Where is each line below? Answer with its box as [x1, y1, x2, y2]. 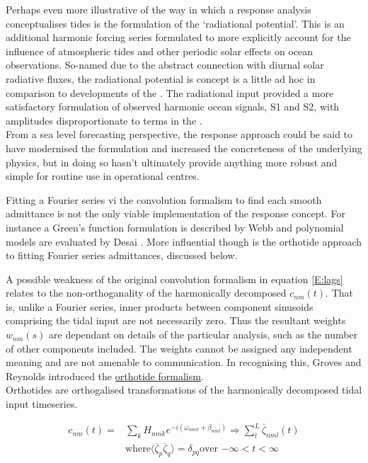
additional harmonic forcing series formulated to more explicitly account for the [6, 30, 351, 45]
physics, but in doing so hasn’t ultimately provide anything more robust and [6, 154, 338, 169]
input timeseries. [6, 396, 78, 411]
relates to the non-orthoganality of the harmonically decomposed [6, 285, 287, 300]
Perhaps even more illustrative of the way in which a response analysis [6, 2, 311, 16]
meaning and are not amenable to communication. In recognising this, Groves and [6, 355, 362, 370]
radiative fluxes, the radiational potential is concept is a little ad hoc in [6, 71, 316, 86]
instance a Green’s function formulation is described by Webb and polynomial [6, 219, 344, 234]
